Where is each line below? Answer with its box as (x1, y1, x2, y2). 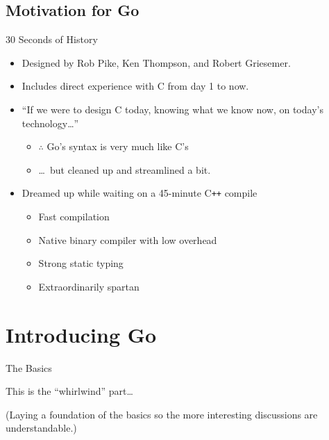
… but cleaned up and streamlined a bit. (38, 162, 211, 177)
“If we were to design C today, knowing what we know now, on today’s (22, 101, 323, 116)
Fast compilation (38, 209, 110, 224)
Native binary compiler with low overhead (38, 232, 217, 247)
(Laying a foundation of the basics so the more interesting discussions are (6, 407, 318, 421)
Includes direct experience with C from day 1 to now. (22, 79, 249, 93)
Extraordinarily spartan (38, 279, 140, 293)
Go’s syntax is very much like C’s (47, 139, 189, 154)
